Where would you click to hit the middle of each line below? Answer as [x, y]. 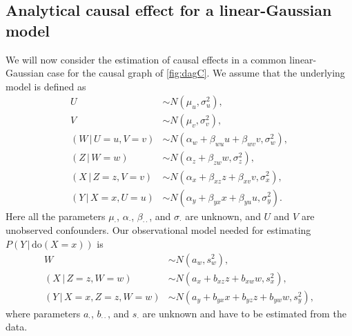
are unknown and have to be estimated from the [244, 313]
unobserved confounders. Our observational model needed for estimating [158, 230]
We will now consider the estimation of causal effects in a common [146, 59]
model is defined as [46, 86]
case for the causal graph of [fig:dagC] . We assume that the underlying [196, 73]
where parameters [43, 313]
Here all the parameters [56, 216]
